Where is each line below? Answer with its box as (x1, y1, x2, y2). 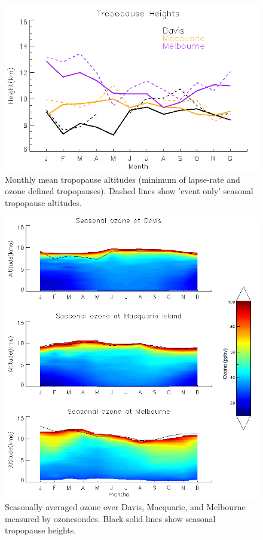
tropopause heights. (5, 524, 77, 536)
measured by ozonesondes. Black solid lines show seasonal (5, 512, 216, 524)
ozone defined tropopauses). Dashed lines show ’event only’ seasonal (5, 185, 253, 197)
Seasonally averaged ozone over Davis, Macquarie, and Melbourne (5, 501, 246, 513)
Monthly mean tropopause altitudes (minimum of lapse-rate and (5, 173, 240, 185)
